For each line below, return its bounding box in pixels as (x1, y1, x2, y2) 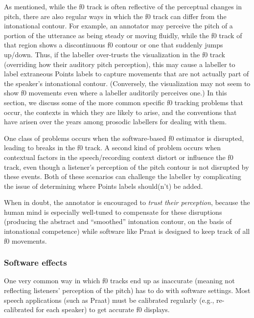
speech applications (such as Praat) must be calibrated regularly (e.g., (4, 295, 214, 305)
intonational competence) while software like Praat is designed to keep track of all (4, 226, 250, 236)
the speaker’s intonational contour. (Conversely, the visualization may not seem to (4, 78, 251, 88)
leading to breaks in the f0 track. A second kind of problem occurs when (4, 142, 221, 153)
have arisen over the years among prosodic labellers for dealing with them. (4, 116, 227, 127)
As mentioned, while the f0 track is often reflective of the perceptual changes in (4, 1, 242, 11)
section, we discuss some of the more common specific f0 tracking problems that (4, 97, 244, 107)
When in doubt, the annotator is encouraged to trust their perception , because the (4, 197, 250, 207)
